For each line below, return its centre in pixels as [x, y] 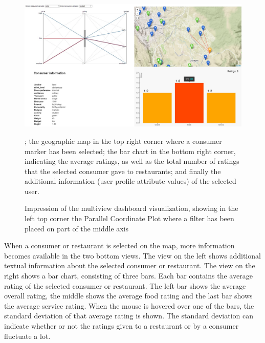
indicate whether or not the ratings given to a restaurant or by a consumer [122, 326]
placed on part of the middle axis [77, 228]
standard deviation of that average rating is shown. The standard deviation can [129, 316]
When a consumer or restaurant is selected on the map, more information [119, 245]
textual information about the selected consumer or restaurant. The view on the [130, 265]
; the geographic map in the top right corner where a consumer [123, 141]
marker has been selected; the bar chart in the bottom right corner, [130, 151]
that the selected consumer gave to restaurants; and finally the [123, 171]
